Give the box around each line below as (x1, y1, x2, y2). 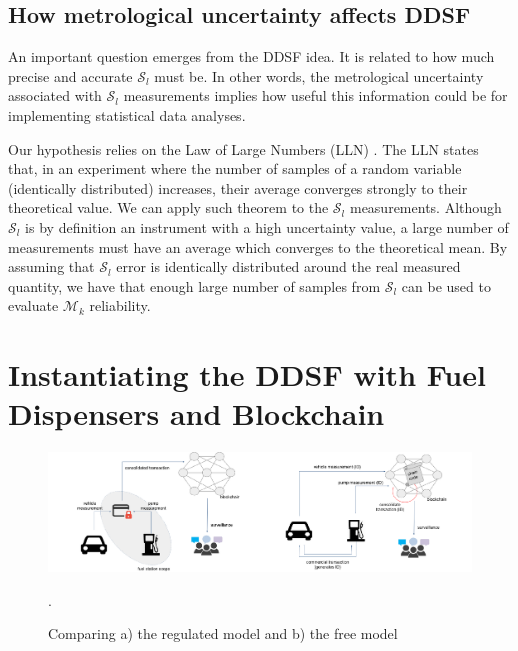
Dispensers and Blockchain (8, 393, 385, 434)
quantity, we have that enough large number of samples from (8, 275, 381, 296)
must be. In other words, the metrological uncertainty (154, 65, 484, 86)
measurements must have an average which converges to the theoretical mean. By (8, 236, 508, 257)
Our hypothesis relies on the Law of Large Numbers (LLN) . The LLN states (8, 138, 479, 159)
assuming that (8, 256, 95, 277)
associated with (8, 85, 102, 106)
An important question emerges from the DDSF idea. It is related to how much (8, 46, 495, 67)
